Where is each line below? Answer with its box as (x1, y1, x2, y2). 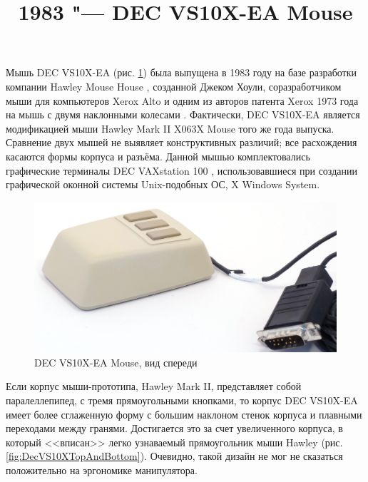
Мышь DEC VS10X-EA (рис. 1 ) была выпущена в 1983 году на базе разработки (6, 65, 357, 80)
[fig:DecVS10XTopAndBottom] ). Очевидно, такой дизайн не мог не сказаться (6, 448, 343, 463)
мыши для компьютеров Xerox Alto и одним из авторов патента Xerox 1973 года (6, 93, 359, 108)
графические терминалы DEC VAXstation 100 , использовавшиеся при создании (6, 163, 357, 178)
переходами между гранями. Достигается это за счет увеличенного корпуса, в (6, 421, 343, 436)
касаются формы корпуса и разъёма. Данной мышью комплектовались (6, 148, 310, 163)
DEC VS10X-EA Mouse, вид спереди (34, 354, 198, 369)
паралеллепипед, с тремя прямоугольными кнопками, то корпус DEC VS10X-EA (6, 393, 358, 408)
